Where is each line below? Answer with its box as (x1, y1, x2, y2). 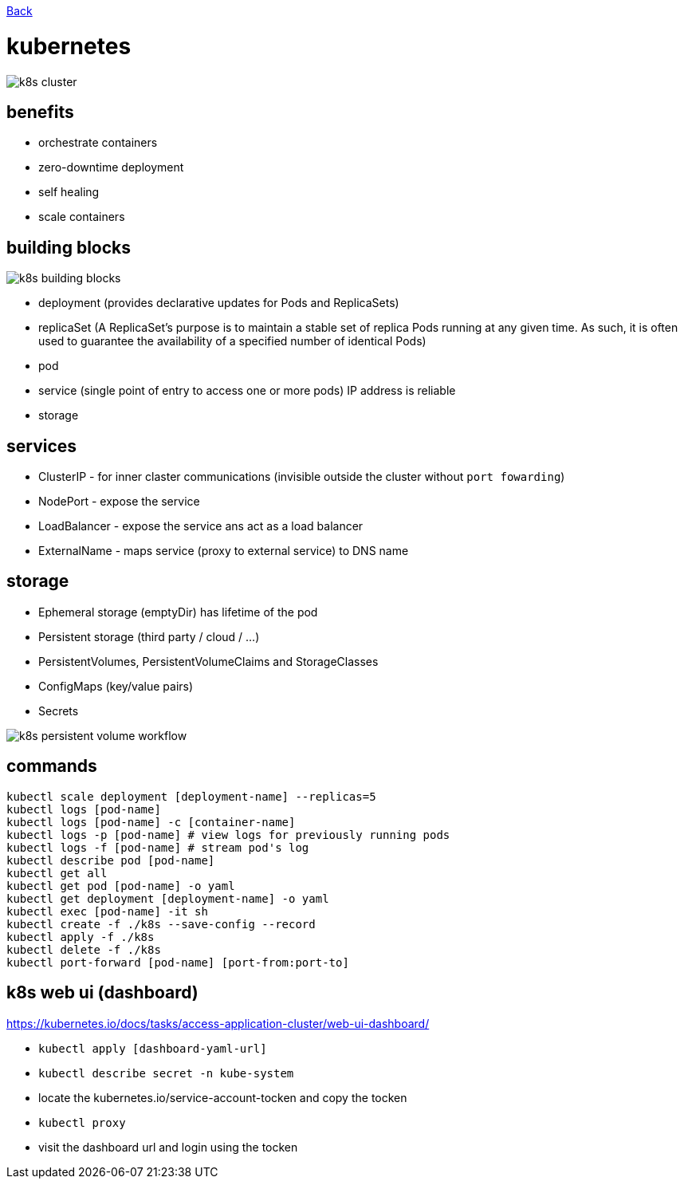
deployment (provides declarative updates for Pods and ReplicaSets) (38, 296, 399, 310)
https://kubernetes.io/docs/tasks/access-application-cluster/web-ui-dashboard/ (6, 1016, 430, 1030)
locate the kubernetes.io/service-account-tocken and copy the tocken (38, 1090, 407, 1104)
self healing (38, 185, 100, 199)
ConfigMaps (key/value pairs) (38, 679, 194, 693)
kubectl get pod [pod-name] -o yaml (6, 879, 235, 892)
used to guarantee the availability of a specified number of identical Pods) (38, 334, 427, 348)
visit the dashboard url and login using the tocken (38, 1140, 298, 1154)
